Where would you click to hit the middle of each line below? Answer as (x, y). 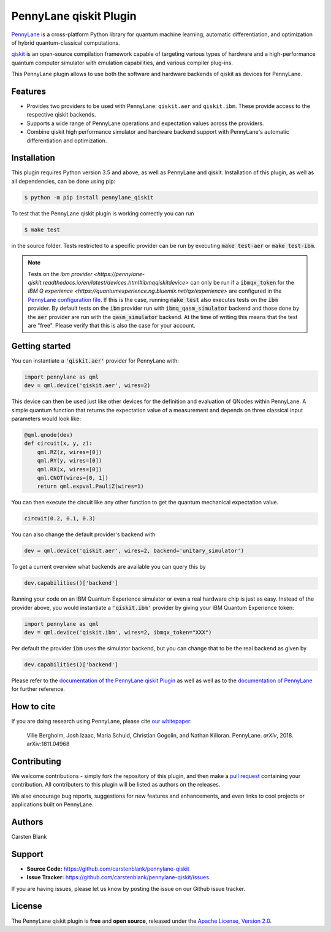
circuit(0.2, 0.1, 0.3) (60, 519)
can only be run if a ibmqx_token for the (242, 282)
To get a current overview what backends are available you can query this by (108, 567)
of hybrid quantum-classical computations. (66, 42)
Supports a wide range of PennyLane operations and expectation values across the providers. (145, 123)
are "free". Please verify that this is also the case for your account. (112, 325)
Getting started (41, 346)
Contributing (36, 761)
